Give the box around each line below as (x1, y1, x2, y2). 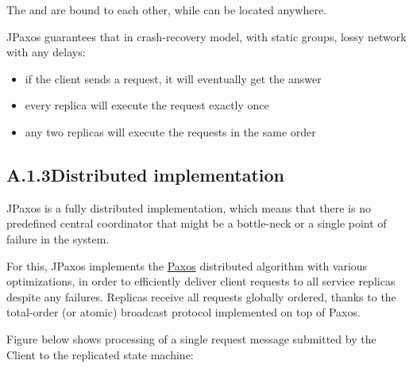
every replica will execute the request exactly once (25, 97, 269, 113)
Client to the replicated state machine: (6, 346, 194, 362)
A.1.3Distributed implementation (6, 162, 284, 186)
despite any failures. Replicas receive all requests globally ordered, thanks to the (6, 288, 396, 305)
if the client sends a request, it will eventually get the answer (25, 70, 322, 86)
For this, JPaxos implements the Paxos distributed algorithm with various (6, 257, 368, 274)
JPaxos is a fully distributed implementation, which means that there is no (6, 199, 371, 216)
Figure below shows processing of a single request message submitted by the (6, 330, 376, 347)
